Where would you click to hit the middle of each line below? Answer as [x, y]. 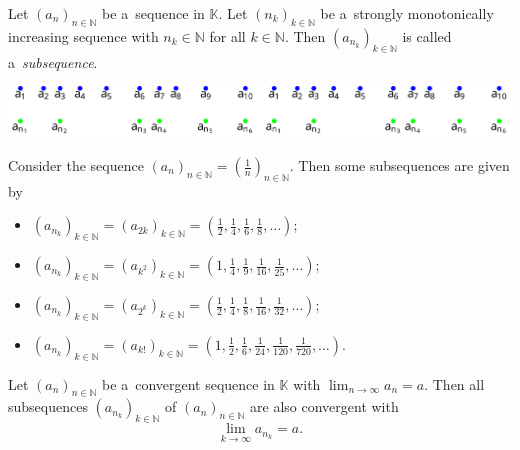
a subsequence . [53, 61]
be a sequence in [153, 13]
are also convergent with [324, 406]
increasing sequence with [83, 35]
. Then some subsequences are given [399, 165]
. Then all [454, 383]
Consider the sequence [76, 165]
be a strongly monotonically [407, 13]
